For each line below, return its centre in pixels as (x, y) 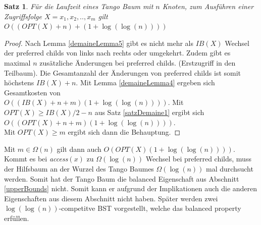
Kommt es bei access (36, 159)
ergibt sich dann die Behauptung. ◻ (124, 132)
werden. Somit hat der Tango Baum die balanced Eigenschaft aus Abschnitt (122, 178)
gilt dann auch (79, 149)
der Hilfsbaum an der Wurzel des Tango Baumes (79, 168)
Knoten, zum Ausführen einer (208, 6)
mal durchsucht (230, 168)
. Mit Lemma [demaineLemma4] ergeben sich (145, 82)
